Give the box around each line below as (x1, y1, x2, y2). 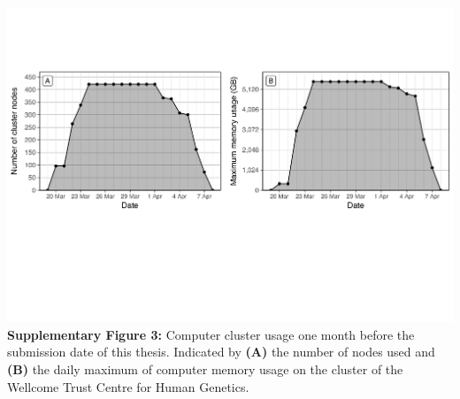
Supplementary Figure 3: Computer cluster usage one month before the (7, 325, 415, 343)
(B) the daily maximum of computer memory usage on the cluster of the (7, 359, 403, 378)
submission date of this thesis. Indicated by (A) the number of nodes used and (7, 342, 435, 361)
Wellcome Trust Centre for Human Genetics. (7, 377, 249, 395)
